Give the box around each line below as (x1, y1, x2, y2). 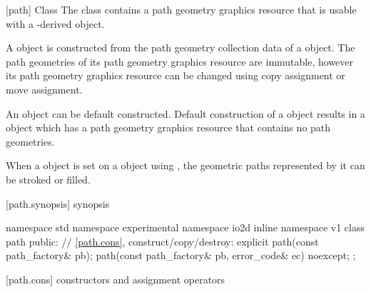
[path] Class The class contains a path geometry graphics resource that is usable (6, 2, 357, 16)
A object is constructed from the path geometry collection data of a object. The (6, 40, 355, 55)
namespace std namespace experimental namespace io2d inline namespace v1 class (6, 220, 365, 235)
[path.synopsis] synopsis (6, 196, 110, 211)
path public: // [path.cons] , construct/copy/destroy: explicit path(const (6, 233, 319, 248)
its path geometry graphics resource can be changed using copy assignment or (6, 68, 345, 83)
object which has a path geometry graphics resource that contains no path (6, 120, 331, 135)
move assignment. (6, 81, 83, 96)
